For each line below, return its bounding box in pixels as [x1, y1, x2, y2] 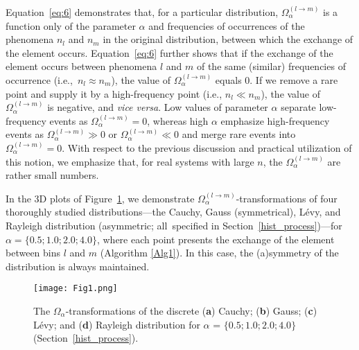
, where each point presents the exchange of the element [96, 231, 335, 246]
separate [281, 100, 316, 114]
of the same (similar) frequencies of [196, 59, 346, 73]
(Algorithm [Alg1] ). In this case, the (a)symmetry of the [100, 245, 339, 260]
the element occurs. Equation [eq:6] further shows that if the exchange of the [6, 45, 333, 60]
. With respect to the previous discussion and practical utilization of [62, 140, 352, 155]
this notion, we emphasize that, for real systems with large [6, 154, 254, 168]
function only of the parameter [6, 18, 136, 33]
